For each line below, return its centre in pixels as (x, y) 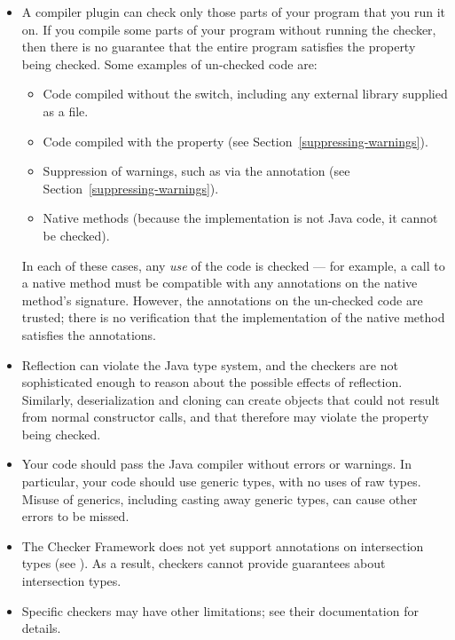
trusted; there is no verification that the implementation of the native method (233, 317)
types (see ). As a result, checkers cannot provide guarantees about (204, 563)
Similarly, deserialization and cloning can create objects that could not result (231, 399)
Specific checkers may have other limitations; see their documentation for (220, 610)
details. (41, 628)
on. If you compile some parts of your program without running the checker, (229, 29)
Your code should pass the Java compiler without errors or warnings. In (216, 464)
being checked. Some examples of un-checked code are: (169, 63)
